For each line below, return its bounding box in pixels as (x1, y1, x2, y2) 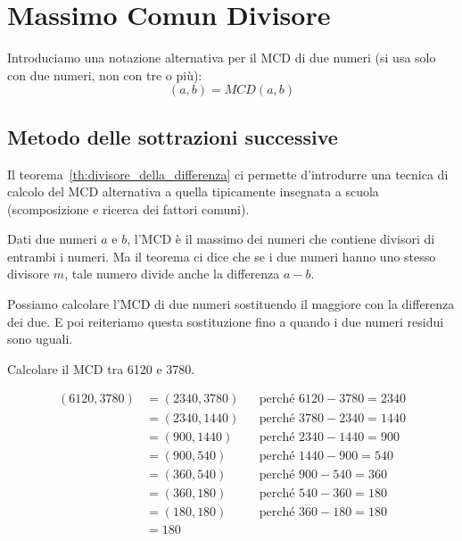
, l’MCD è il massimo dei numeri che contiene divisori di (127, 229, 435, 248)
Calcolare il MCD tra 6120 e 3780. (7, 359, 195, 378)
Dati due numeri (7, 229, 97, 248)
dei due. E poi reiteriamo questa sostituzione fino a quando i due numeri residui (7, 312, 444, 330)
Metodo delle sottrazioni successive (7, 122, 338, 150)
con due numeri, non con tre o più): (7, 65, 202, 84)
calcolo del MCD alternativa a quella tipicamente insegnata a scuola (7, 182, 379, 201)
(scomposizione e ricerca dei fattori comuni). (7, 199, 250, 218)
